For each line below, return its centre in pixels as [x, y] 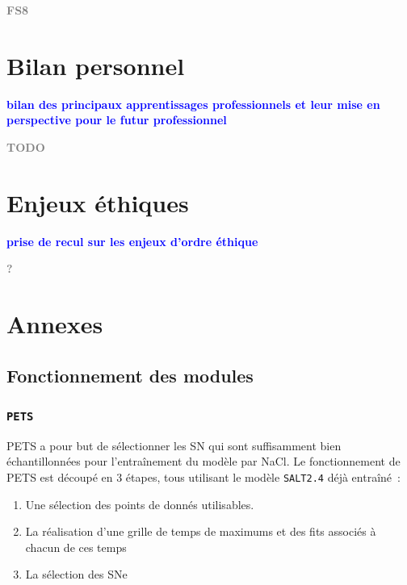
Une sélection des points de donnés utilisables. [140, 504]
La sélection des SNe [76, 574]
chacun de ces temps [76, 547]
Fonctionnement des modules [130, 375]
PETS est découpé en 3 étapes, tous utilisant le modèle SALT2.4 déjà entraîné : [203, 476]
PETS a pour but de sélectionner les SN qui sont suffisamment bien [174, 445]
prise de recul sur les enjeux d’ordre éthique [132, 241]
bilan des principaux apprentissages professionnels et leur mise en [193, 104]
